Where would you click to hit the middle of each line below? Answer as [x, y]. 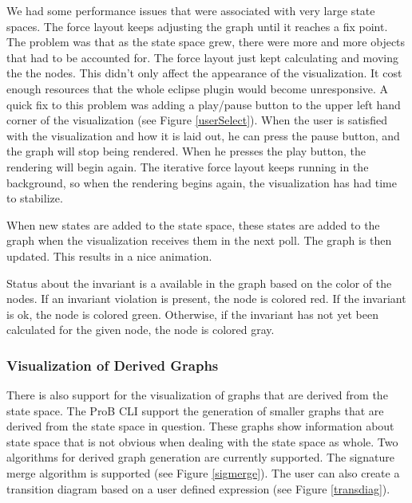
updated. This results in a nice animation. [109, 255]
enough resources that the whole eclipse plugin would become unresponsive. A [198, 88]
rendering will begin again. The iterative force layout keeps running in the [188, 166]
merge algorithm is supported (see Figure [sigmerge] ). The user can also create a [203, 473]
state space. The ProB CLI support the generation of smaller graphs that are [195, 410]
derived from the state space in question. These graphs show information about [200, 426]
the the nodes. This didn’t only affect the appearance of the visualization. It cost [204, 73]
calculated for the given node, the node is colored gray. [141, 330]
